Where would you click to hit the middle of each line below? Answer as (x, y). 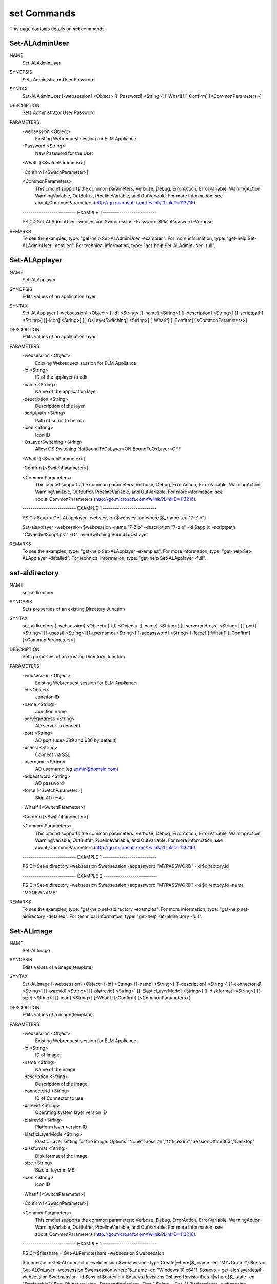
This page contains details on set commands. (58, 29)
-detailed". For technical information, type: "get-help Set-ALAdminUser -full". (134, 246)
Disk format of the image (61, 1156)
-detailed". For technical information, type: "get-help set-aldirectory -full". (124, 916)
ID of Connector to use (59, 1098)
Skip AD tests (50, 798)
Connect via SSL (53, 754)
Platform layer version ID (61, 1127)
